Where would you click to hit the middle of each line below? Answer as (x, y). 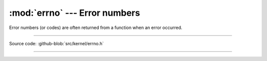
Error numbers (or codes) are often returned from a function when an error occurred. (96, 28)
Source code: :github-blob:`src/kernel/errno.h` (56, 43)
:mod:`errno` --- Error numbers (75, 13)
